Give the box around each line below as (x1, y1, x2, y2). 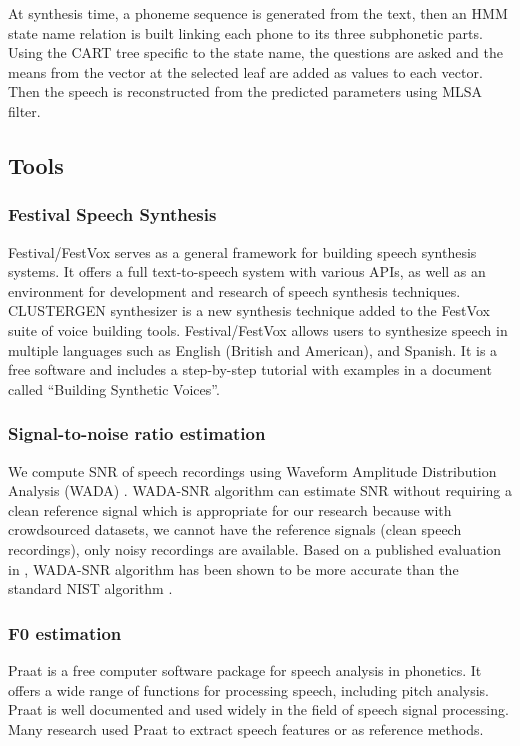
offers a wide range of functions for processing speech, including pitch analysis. (8, 679, 489, 700)
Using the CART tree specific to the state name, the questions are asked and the (8, 42, 503, 63)
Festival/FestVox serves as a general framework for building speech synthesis (8, 241, 477, 262)
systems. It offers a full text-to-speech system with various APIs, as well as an (8, 261, 486, 282)
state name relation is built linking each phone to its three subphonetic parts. (8, 22, 483, 43)
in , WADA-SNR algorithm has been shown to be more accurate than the (8, 558, 459, 579)
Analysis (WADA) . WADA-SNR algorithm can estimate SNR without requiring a (8, 480, 512, 501)
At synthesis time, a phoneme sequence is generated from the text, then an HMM (8, 3, 508, 23)
